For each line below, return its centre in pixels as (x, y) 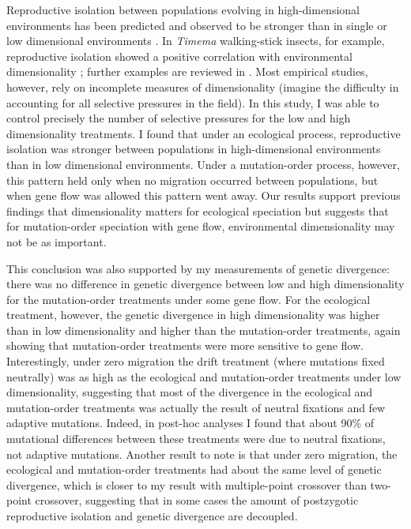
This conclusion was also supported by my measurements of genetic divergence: (198, 268)
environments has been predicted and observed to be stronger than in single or (197, 25)
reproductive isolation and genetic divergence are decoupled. (152, 516)
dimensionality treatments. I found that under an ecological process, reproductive (204, 133)
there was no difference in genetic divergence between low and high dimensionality (205, 284)
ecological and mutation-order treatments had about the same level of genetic (194, 469)
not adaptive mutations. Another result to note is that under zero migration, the (202, 454)
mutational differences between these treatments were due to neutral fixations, (196, 439)
